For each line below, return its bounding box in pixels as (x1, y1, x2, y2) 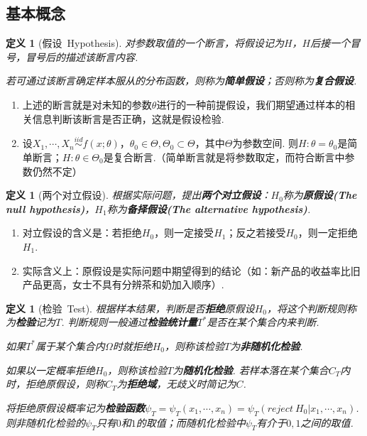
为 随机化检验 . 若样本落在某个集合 (172, 362, 329, 377)
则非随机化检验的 (6, 415, 85, 430)
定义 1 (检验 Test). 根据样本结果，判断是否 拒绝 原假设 (6, 300, 255, 315)
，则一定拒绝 (297, 225, 358, 240)
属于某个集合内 (35, 338, 105, 353)
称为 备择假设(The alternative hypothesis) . (106, 201, 311, 216)
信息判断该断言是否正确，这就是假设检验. (32, 111, 224, 126)
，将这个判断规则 (266, 300, 346, 315)
